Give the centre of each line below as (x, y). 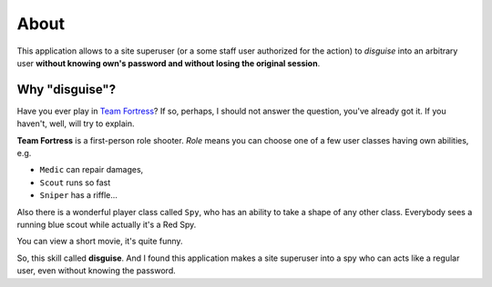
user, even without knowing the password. (97, 271)
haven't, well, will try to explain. (76, 124)
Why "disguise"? (67, 89)
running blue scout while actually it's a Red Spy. (107, 224)
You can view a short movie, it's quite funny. (100, 242)
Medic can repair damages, (92, 170)
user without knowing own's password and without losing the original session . (169, 63)
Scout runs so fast (75, 183)
